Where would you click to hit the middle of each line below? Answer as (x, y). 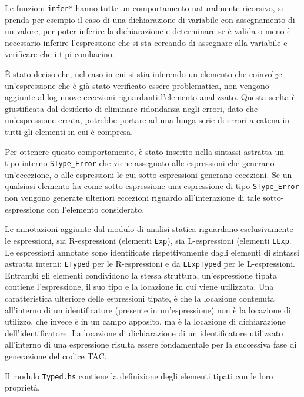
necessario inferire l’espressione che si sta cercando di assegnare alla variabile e (146, 42)
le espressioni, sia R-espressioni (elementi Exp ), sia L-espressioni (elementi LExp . (148, 240)
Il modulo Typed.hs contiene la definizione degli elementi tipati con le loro (139, 376)
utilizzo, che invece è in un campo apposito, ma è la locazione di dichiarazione (145, 321)
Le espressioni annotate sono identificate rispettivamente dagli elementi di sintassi (152, 252)
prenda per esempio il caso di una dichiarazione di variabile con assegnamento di (150, 19)
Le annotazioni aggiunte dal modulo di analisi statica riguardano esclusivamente (149, 229)
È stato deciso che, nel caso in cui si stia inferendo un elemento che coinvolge (143, 74)
